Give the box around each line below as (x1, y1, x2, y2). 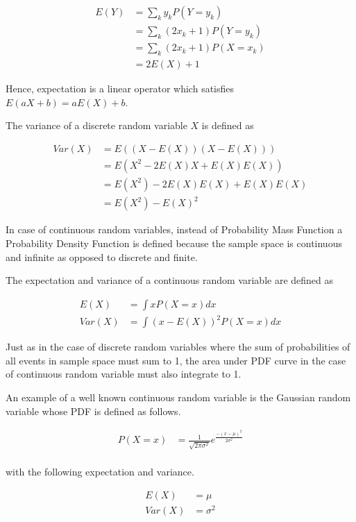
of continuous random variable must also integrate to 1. (6, 367, 241, 381)
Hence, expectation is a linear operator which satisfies (6, 81, 235, 95)
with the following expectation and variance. (6, 464, 194, 479)
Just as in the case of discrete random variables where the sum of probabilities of (6, 339, 350, 354)
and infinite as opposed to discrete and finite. (6, 249, 198, 264)
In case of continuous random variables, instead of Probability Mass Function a (6, 222, 343, 237)
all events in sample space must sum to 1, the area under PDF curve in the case (6, 353, 346, 367)
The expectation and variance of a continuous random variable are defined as (6, 273, 334, 287)
